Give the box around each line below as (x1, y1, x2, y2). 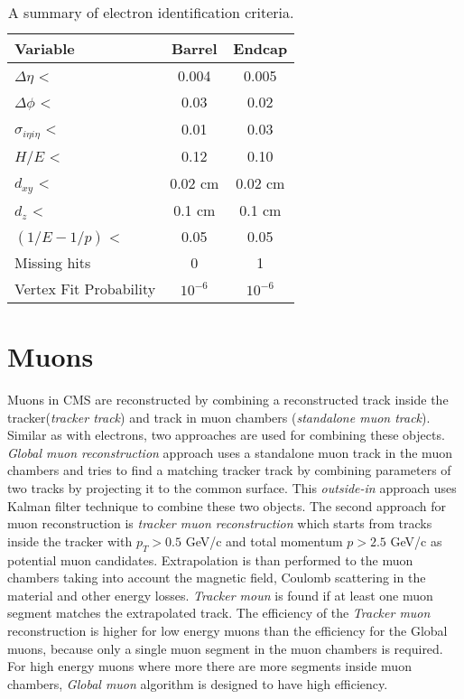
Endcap (233, 38, 288, 59)
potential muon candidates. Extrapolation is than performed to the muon (7, 550, 413, 569)
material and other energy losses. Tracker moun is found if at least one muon (7, 585, 433, 604)
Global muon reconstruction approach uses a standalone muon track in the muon (7, 443, 452, 461)
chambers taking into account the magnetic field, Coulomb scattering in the (7, 568, 426, 587)
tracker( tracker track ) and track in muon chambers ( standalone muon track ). (7, 407, 431, 426)
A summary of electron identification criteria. (7, 2, 294, 23)
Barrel (171, 38, 218, 59)
